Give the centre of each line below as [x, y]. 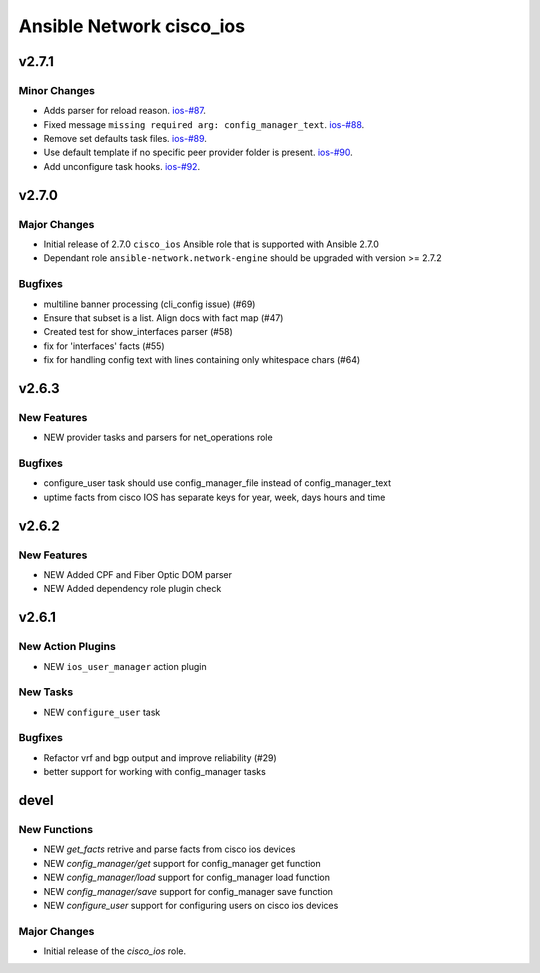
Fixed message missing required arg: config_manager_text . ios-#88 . [204, 124]
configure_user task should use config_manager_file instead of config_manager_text [217, 483]
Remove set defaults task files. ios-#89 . [125, 139]
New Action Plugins [67, 647]
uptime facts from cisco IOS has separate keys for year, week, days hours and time [214, 497]
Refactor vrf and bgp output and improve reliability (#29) [160, 757]
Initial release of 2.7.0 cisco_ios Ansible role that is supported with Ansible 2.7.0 [211, 244]
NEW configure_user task [102, 712]
